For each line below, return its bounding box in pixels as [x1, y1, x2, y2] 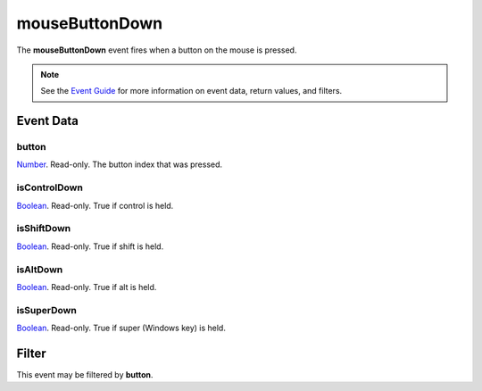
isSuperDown [16, 304, 78, 316]
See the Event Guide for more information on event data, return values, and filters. [40, 86, 343, 96]
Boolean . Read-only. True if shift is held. [16, 241, 164, 252]
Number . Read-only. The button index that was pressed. [16, 159, 223, 170]
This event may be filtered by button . [16, 369, 154, 379]
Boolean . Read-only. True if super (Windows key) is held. [16, 322, 227, 334]
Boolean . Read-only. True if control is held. [16, 200, 174, 211]
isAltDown [16, 263, 63, 276]
